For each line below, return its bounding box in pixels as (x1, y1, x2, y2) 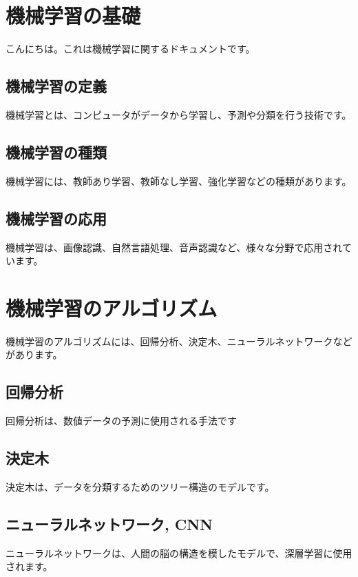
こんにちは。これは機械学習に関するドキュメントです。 (6, 41, 255, 56)
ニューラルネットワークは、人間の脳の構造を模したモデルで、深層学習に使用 (6, 545, 352, 560)
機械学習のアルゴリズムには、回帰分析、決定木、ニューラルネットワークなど (6, 333, 352, 348)
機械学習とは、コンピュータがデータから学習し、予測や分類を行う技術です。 (6, 107, 352, 121)
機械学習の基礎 (6, 1, 141, 30)
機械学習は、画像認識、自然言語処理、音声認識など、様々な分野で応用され (6, 239, 342, 254)
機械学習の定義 (6, 75, 107, 97)
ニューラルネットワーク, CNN (6, 514, 213, 534)
